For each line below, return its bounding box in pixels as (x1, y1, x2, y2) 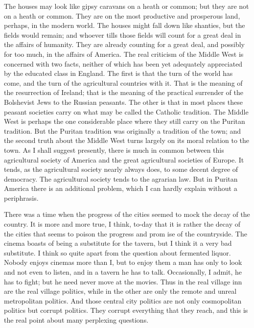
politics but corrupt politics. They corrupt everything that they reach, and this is (4, 305, 248, 315)
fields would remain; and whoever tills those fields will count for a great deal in (4, 29, 241, 40)
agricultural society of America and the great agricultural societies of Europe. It (4, 154, 244, 164)
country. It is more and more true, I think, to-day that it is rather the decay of (4, 219, 240, 229)
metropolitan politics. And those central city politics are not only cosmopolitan (4, 295, 242, 305)
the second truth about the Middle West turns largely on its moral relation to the (4, 135, 250, 145)
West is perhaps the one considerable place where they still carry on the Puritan (4, 116, 245, 126)
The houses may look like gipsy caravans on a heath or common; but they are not (4, 1, 249, 11)
